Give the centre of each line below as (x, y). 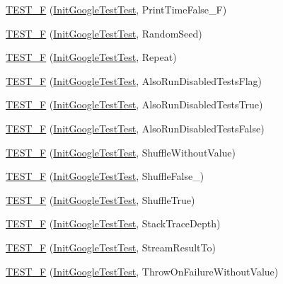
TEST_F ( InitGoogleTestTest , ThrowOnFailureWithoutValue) (142, 271)
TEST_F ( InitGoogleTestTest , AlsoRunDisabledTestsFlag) (134, 80)
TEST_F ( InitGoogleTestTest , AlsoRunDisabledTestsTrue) (134, 104)
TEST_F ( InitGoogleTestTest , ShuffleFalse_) (105, 176)
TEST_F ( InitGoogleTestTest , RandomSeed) (104, 33)
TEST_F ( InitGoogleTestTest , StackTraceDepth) (113, 223)
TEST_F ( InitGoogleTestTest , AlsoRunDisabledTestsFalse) (135, 128)
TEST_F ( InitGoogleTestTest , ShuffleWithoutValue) (121, 152)
